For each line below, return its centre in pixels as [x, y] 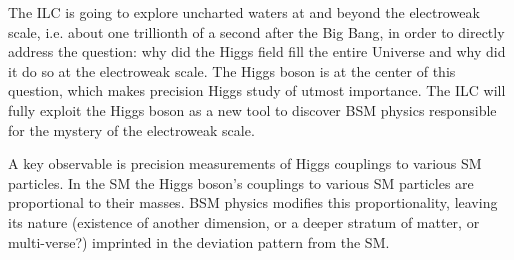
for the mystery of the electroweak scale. [131, 129]
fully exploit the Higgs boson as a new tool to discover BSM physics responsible [252, 109]
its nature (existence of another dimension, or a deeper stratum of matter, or [244, 221]
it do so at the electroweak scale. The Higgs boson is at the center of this [232, 70]
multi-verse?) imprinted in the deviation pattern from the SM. [199, 241]
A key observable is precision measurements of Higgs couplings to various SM [245, 163]
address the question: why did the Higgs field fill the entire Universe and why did [257, 51]
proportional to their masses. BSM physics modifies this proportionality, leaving [253, 202]
